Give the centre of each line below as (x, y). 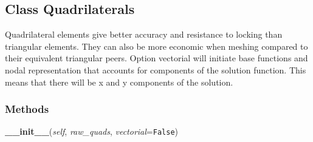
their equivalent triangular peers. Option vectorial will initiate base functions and (156, 58)
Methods (27, 109)
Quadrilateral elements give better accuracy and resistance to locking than (144, 34)
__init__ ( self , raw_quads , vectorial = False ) (92, 131)
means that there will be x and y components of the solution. (119, 82)
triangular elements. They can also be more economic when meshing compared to (156, 46)
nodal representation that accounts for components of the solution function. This (156, 69)
